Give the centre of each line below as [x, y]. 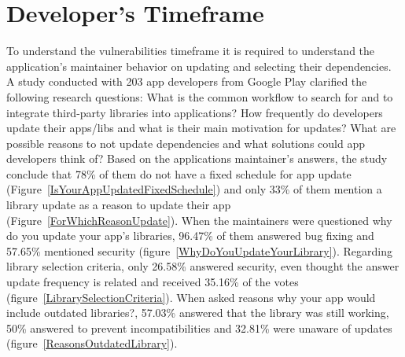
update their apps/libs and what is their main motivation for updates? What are [201, 128]
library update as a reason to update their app [119, 205]
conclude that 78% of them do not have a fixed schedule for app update [179, 173]
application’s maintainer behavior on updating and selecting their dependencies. [199, 66]
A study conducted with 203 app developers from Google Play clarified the [187, 81]
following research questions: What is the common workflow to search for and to [200, 96]
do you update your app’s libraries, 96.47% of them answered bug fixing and [190, 236]
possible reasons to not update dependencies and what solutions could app [186, 143]
